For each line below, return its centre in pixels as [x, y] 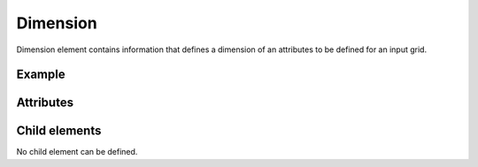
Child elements [59, 131]
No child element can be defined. [77, 152]
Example [41, 75]
